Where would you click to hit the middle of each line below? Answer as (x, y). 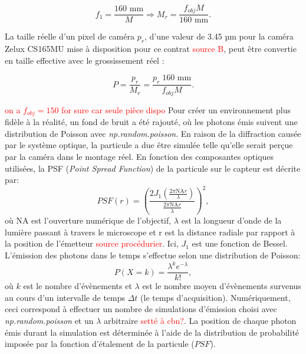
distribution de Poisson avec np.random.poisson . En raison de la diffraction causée (153, 133)
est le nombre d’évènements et (78, 286)
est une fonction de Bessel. (240, 243)
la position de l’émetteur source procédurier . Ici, (92, 243)
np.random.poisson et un (49, 320)
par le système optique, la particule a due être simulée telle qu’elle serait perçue (149, 145)
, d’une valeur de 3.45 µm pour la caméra (219, 36)
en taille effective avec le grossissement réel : (85, 60)
